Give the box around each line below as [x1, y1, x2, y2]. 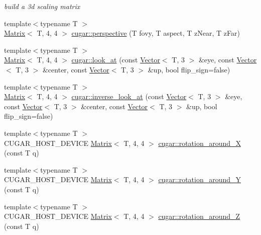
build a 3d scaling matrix [4, 1, 80, 11]
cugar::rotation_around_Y [158, 174, 241, 185]
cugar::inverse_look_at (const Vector [71, 91, 187, 102]
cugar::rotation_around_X [158, 137, 241, 148]
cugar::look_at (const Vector [71, 54, 160, 65]
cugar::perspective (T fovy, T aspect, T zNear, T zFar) [71, 28, 240, 38]
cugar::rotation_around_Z [158, 211, 240, 221]
